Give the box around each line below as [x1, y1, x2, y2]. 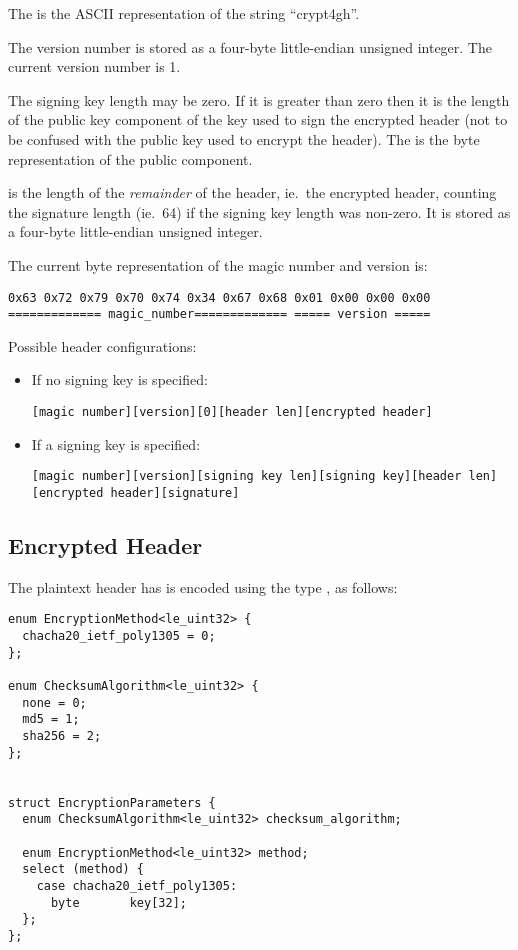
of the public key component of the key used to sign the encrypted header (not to [8, 109, 508, 130]
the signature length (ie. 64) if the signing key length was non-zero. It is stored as [8, 201, 511, 222]
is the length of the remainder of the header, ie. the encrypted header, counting [8, 182, 497, 203]
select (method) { [22, 862, 145, 877]
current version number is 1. [8, 56, 181, 77]
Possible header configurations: [8, 335, 197, 356]
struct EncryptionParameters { [8, 795, 216, 810]
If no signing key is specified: [31, 369, 208, 390]
